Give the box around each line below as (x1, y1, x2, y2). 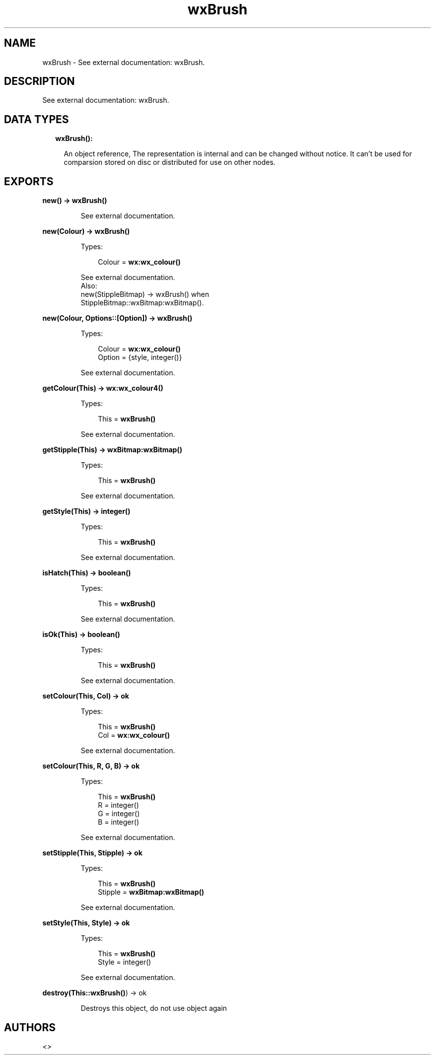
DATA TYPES (4, 113, 69, 126)
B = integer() (98, 818, 139, 827)
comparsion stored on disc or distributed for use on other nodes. (64, 158, 276, 167)
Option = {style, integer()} (98, 353, 182, 362)
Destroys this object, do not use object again (80, 1004, 227, 1013)
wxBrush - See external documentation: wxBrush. (42, 58, 205, 67)
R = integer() (98, 801, 139, 810)
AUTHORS (4, 1021, 56, 1034)
